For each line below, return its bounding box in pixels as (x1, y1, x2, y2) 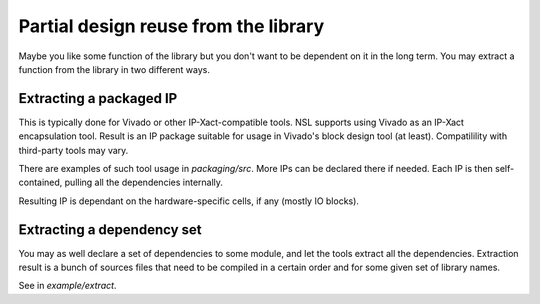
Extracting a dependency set (18, 221, 202, 238)
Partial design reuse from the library (18, 15, 325, 37)
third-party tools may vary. (18, 144, 129, 156)
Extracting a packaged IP (18, 90, 178, 107)
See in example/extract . (18, 280, 117, 292)
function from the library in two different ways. (18, 63, 210, 75)
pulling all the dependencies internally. (64, 176, 224, 189)
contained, (18, 176, 63, 189)
